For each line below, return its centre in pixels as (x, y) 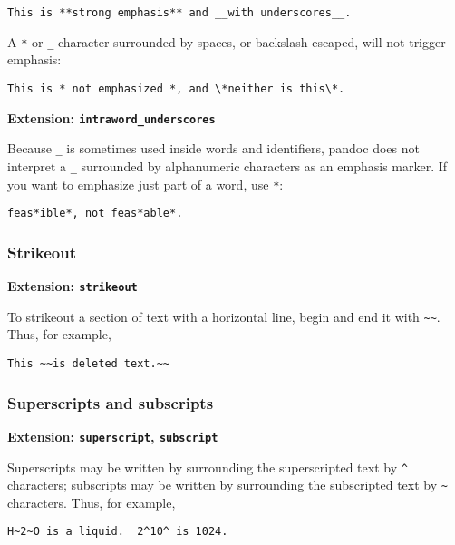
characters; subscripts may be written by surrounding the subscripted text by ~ (227, 485)
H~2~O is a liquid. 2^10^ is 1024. (118, 532)
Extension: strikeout (73, 286)
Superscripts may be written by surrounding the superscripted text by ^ (208, 467)
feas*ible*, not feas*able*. (95, 214)
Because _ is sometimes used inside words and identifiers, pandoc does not (213, 148)
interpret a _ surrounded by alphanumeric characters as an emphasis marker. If (227, 165)
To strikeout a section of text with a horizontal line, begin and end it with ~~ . (224, 316)
